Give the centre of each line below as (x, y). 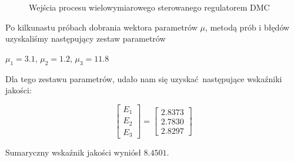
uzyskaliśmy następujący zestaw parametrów (86, 38)
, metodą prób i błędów (247, 27)
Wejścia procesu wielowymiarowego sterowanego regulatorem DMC (149, 7)
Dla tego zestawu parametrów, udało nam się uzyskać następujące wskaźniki (144, 78)
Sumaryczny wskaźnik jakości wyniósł (73, 152)
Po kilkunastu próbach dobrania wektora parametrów (101, 27)
